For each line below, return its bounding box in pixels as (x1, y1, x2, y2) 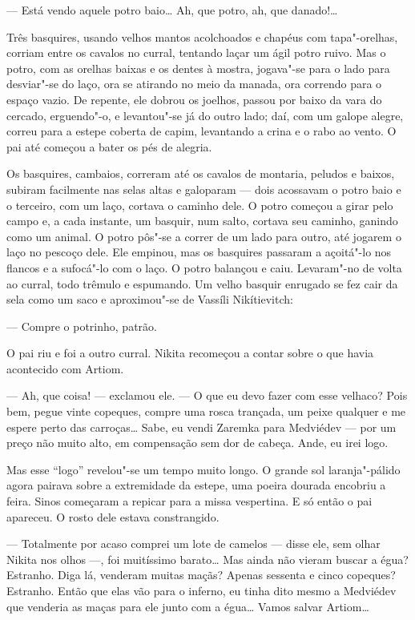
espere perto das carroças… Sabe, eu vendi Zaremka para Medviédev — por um (6, 418, 397, 435)
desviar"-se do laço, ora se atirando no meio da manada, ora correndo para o (6, 75, 382, 92)
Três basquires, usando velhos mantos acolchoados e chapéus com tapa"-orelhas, (6, 28, 398, 45)
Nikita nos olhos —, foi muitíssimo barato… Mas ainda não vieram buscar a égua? (6, 550, 409, 567)
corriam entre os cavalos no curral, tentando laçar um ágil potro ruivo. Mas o (6, 44, 386, 61)
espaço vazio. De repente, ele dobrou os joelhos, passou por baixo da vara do (6, 91, 382, 107)
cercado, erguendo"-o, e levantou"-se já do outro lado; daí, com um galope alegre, (6, 107, 404, 123)
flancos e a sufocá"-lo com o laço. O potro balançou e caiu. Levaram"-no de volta (6, 259, 402, 276)
